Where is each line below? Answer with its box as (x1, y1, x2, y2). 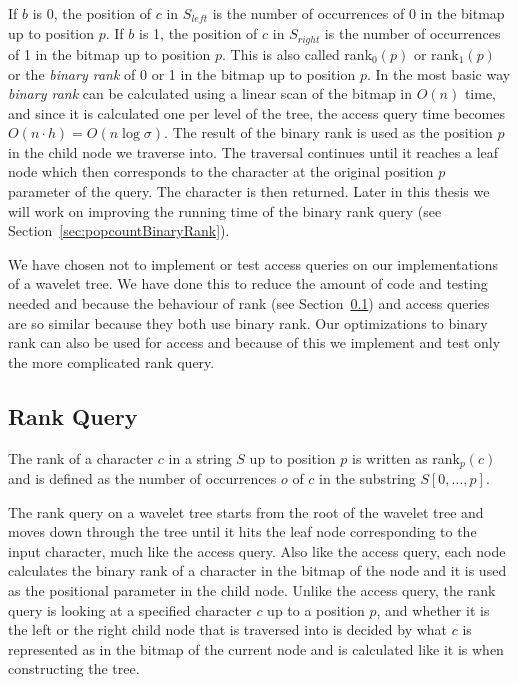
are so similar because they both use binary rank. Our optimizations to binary (8, 312, 488, 333)
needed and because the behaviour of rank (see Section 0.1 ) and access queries (8, 293, 490, 314)
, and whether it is (376, 599, 490, 620)
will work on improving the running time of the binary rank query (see (8, 200, 442, 221)
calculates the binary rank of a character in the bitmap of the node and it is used (8, 560, 507, 581)
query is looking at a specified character (8, 599, 252, 620)
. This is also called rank (222, 43, 373, 64)
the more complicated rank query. (8, 351, 215, 372)
